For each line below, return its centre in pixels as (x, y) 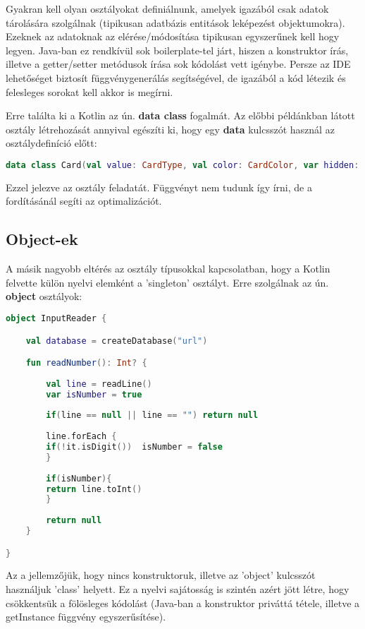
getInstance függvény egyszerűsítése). (86, 617)
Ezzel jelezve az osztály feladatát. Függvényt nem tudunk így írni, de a (159, 187)
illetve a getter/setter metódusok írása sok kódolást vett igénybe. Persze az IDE (178, 64)
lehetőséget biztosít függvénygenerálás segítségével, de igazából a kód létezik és (176, 77)
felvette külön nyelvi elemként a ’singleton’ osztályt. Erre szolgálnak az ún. (167, 282)
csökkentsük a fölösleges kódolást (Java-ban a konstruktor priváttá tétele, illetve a (183, 603)
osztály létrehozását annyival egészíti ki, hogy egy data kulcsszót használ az (170, 129)
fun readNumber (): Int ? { (86, 363)
